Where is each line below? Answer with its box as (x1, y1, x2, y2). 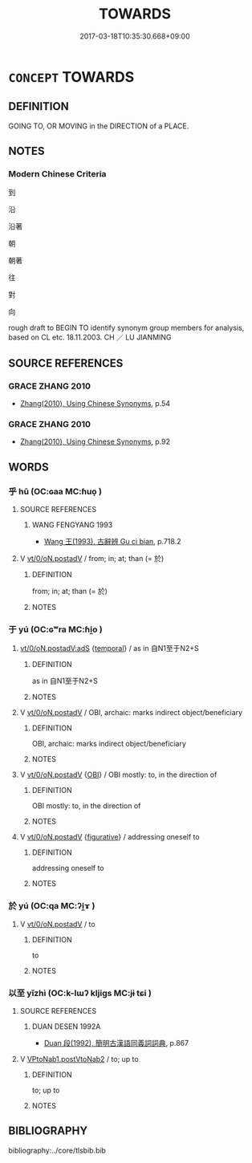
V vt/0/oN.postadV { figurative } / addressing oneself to (19, 832, 200, 842)
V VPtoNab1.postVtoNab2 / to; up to (19, 1055, 139, 1063)
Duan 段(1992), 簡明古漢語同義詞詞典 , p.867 (43, 1039, 189, 1047)
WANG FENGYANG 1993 (31, 520, 113, 530)
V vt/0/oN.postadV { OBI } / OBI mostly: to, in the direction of (19, 770, 217, 779)
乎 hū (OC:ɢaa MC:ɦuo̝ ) (8, 486, 103, 497)
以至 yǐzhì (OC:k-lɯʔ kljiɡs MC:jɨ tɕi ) (8, 987, 152, 998)
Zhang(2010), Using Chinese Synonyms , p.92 (19, 437, 171, 446)
